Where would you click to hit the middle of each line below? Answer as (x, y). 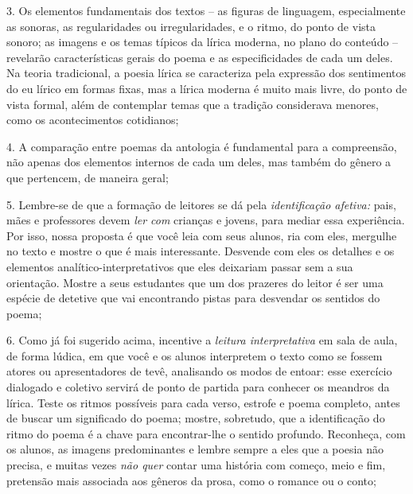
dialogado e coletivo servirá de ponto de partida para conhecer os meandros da (198, 387)
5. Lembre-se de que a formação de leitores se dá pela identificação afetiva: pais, (201, 204)
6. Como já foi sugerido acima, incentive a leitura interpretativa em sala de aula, (202, 340)
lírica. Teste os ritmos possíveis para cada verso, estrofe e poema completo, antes (203, 402)
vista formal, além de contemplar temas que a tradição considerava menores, (193, 104)
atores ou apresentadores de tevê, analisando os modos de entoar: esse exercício (199, 371)
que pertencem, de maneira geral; (88, 177)
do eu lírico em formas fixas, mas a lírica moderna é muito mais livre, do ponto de (207, 88)
